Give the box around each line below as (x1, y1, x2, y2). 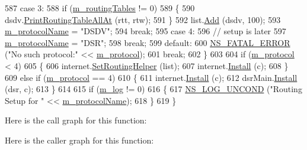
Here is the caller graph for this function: (5, 133, 154, 146)
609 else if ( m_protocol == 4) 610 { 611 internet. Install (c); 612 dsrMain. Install (5, 71, 298, 83)
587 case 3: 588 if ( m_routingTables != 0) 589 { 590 (5, 2, 195, 14)
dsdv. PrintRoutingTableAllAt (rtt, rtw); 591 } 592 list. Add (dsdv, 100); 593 (5, 13, 281, 25)
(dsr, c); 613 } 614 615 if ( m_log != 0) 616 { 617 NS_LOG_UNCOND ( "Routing (5, 83, 302, 95)
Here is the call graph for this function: (5, 114, 147, 126)
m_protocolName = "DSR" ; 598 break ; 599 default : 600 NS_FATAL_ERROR (5, 36, 290, 48)
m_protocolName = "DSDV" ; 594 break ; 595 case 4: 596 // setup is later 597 (5, 25, 286, 37)
